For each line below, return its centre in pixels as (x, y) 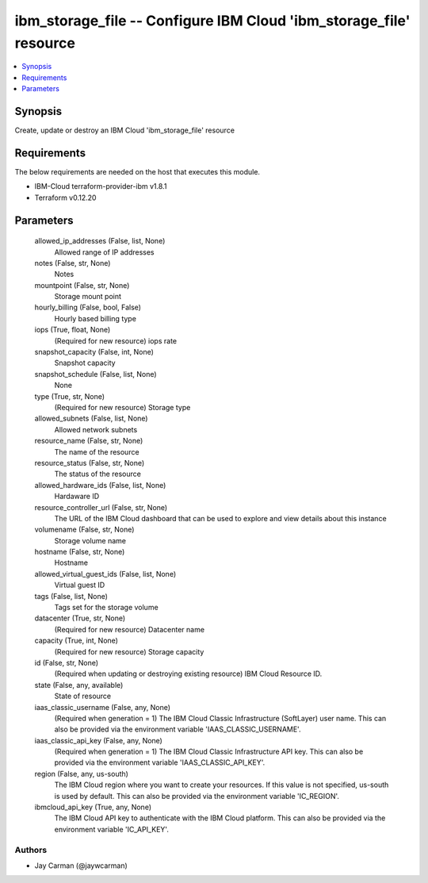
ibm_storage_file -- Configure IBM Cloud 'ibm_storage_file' (212, 21)
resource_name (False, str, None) (89, 441)
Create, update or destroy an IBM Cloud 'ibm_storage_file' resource (125, 130)
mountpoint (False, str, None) (82, 285)
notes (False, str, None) (73, 263)
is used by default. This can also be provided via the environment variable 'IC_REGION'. (197, 796)
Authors (31, 850)
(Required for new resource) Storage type (122, 407)
